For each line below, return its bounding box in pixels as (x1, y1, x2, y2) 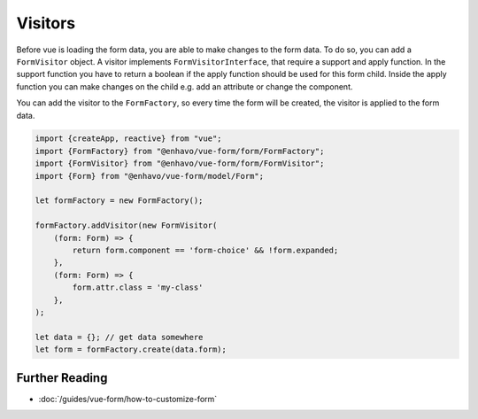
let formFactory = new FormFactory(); (35, 196, 204, 206)
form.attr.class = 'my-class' (72, 283, 204, 292)
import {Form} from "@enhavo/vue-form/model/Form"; (35, 171, 265, 181)
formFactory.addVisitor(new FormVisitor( (35, 221, 218, 230)
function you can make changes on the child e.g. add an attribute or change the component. (16, 81, 353, 92)
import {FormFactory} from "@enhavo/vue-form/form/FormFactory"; (35, 146, 325, 156)
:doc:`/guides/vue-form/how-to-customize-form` (38, 393, 218, 404)
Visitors (16, 13, 75, 33)
